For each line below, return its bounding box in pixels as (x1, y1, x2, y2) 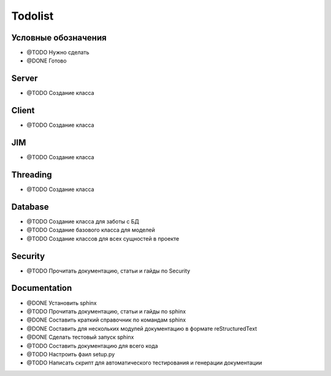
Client (11, 105, 35, 116)
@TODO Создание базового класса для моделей (26, 227, 156, 234)
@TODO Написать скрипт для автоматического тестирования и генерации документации (26, 359, 262, 367)
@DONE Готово (26, 57, 67, 64)
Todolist (11, 9, 54, 23)
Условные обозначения (11, 32, 107, 43)
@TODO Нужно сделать (26, 49, 89, 56)
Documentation (11, 283, 72, 293)
